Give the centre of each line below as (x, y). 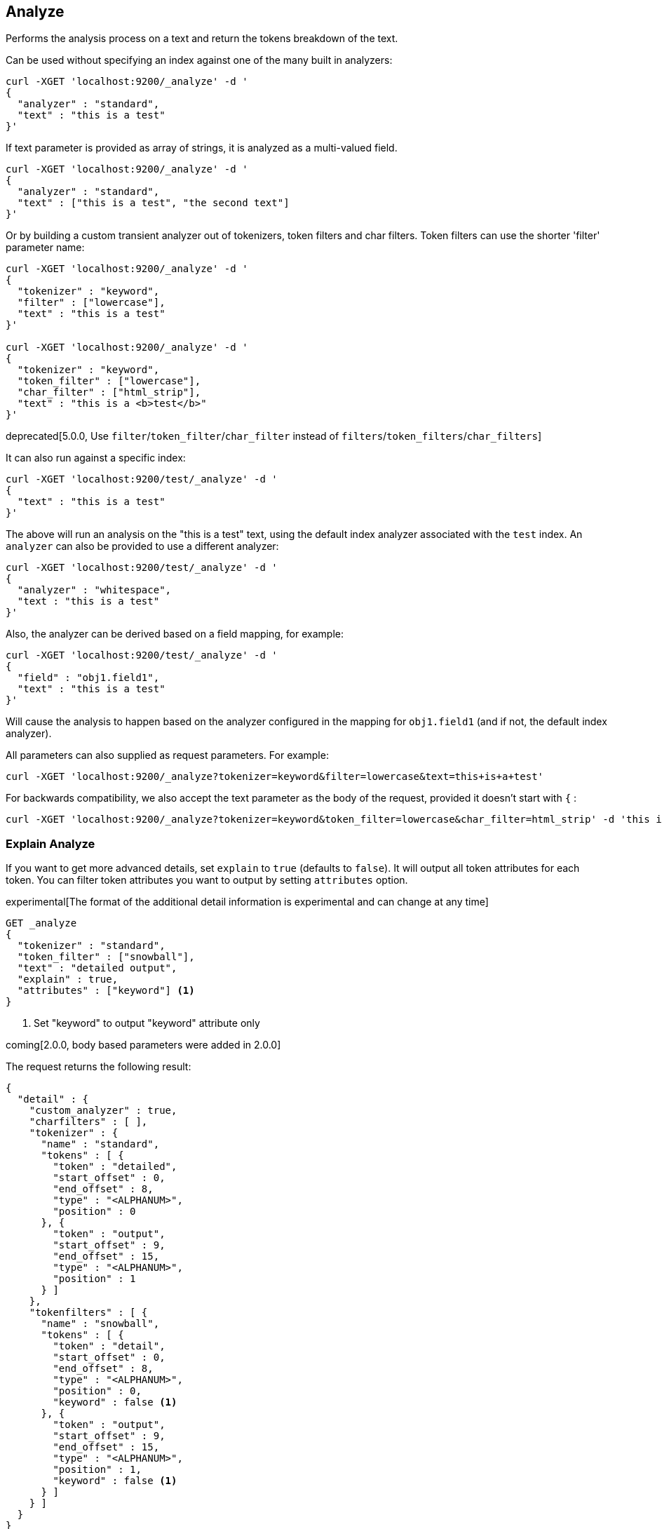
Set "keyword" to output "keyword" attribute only (147, 1023)
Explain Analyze (50, 843)
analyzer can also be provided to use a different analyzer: (142, 546)
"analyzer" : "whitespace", (94, 590)
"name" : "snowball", (100, 1324)
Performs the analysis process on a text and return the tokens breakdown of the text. (202, 39)
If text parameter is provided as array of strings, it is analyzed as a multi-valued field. (202, 148)
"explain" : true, (68, 979)
